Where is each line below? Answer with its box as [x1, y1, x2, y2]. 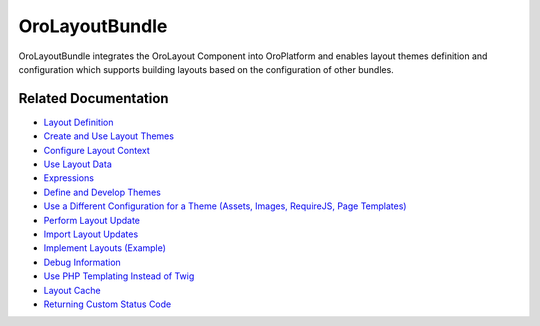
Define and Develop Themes [43, 186, 162, 198]
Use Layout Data [43, 158, 112, 170]
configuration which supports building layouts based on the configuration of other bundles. [18, 63, 394, 75]
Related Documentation [18, 90, 169, 107]
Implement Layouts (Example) [43, 242, 167, 254]
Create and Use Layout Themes [43, 130, 175, 142]
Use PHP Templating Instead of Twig [43, 270, 195, 282]
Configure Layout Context [43, 144, 150, 156]
